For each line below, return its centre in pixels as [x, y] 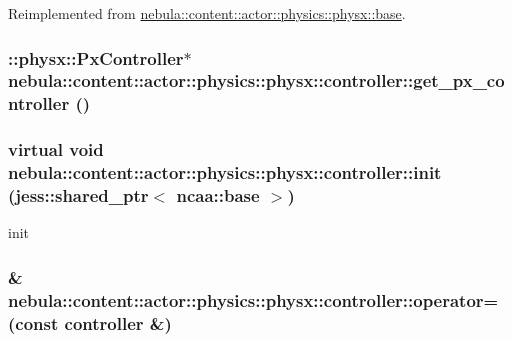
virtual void [56, 149]
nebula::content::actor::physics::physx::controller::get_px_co [256, 80]
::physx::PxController [96, 57]
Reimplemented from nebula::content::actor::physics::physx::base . [207, 13]
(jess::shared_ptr [78, 195]
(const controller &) [90, 322]
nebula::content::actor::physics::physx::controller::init [225, 172]
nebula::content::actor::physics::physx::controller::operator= [253, 299]
